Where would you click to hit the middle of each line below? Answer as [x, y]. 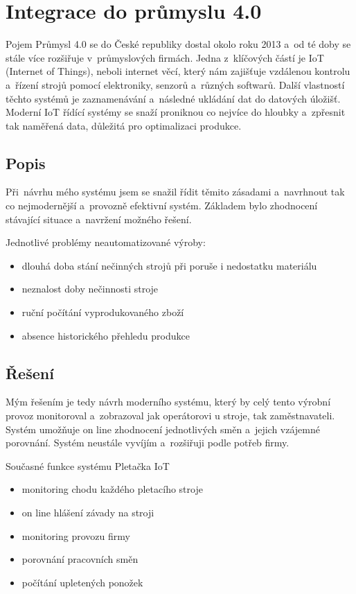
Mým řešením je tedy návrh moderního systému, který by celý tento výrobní [168, 402]
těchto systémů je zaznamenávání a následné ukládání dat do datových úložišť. [173, 98]
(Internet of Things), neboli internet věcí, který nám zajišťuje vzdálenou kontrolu [178, 71]
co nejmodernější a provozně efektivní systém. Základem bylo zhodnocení [162, 206]
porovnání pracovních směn [80, 559]
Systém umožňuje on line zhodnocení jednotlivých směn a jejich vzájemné [163, 429]
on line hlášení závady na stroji [88, 512]
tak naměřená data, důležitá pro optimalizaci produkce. [124, 125]
